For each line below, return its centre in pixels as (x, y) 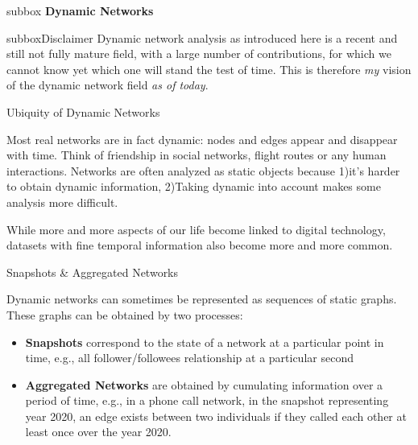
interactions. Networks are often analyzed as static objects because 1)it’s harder (203, 170)
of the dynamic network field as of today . (108, 85)
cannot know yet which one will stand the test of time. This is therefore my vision (209, 69)
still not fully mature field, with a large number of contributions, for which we (199, 54)
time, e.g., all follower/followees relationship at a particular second (189, 358)
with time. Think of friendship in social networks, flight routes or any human (197, 155)
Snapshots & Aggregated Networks (93, 272)
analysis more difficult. (62, 202)
